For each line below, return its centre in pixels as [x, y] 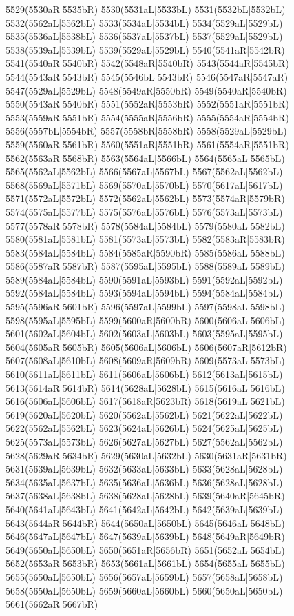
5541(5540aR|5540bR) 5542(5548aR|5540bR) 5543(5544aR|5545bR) [147, 63]
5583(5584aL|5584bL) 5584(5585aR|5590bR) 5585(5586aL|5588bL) [145, 252]
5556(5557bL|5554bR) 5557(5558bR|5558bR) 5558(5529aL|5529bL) [146, 131]
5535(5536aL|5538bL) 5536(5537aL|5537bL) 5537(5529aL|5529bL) [144, 36]
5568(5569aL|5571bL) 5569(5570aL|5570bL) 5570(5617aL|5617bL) [144, 185]
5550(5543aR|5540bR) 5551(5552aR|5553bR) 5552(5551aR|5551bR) [147, 104]
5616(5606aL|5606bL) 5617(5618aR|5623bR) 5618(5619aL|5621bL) [145, 401]
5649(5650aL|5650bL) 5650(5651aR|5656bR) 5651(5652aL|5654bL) [145, 549]
